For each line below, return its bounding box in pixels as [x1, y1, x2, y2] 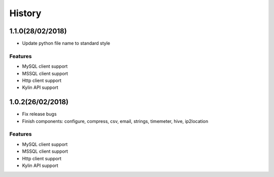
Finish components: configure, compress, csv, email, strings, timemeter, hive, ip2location [22, 118, 209, 124]
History [9, 8, 42, 19]
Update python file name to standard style [22, 40, 111, 47]
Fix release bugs [22, 111, 57, 117]
